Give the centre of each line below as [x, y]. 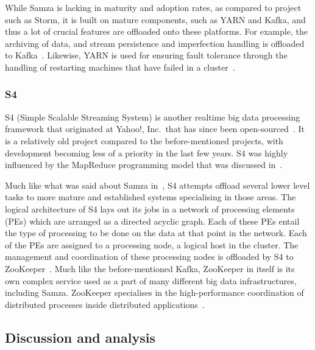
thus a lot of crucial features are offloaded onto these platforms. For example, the [156, 31]
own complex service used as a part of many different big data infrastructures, [151, 280]
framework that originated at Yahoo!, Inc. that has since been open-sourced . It [155, 129]
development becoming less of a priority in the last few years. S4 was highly [147, 152]
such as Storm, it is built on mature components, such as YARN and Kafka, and [155, 19]
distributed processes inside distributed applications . [105, 304]
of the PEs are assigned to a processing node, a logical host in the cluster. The [152, 244]
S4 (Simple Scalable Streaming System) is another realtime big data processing [153, 117]
